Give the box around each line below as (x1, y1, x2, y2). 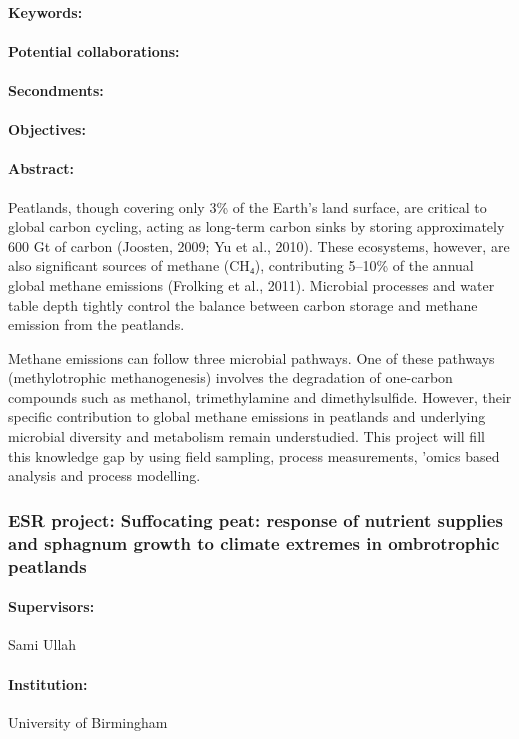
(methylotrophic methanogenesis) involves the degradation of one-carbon (8, 367, 453, 388)
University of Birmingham (8, 711, 168, 732)
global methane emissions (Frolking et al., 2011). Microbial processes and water (8, 274, 495, 295)
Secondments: (8, 79, 104, 100)
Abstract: (8, 158, 75, 179)
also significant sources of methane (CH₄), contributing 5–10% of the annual (8, 255, 474, 276)
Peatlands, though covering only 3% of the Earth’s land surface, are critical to (8, 196, 487, 217)
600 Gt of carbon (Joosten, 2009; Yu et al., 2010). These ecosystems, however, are (8, 235, 510, 256)
